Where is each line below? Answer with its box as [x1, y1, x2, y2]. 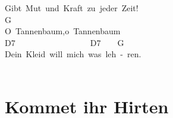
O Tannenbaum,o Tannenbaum [5, 25, 121, 37]
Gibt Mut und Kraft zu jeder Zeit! [5, 2, 139, 14]
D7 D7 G [5, 36, 124, 48]
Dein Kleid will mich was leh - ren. [5, 48, 141, 60]
